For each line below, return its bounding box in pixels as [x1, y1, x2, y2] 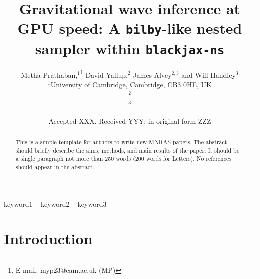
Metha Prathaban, [21, 69, 78, 80]
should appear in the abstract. [15, 163, 94, 171]
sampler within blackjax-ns [35, 38, 225, 58]
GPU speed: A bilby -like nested [17, 18, 242, 38]
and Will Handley [181, 69, 236, 80]
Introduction [4, 228, 93, 248]
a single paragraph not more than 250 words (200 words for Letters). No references [15, 154, 231, 163]
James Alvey [133, 69, 172, 80]
